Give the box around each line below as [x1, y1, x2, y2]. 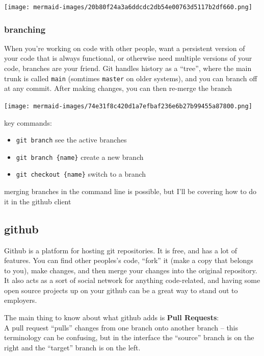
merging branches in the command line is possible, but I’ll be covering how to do [4, 186, 257, 197]
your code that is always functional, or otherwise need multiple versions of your [4, 53, 252, 63]
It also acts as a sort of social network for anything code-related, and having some [4, 275, 260, 286]
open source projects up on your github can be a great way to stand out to [4, 284, 238, 295]
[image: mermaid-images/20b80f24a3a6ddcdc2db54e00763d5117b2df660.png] [4, 4, 252, 11]
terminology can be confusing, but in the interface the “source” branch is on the [4, 332, 254, 343]
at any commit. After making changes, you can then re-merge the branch [4, 83, 232, 93]
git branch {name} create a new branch [16, 151, 144, 162]
